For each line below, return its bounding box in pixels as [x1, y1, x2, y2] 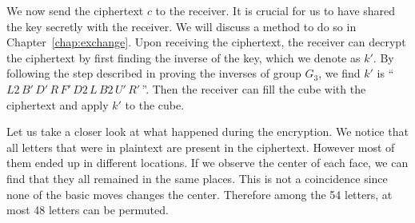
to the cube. [125, 96, 185, 113]
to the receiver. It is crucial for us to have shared [155, 2, 396, 18]
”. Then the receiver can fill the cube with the [142, 80, 366, 97]
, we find [318, 65, 361, 82]
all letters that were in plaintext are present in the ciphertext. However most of [6, 138, 395, 155]
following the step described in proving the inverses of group [6, 65, 301, 82]
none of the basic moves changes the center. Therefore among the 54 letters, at [6, 185, 393, 202]
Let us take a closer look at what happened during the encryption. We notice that [6, 123, 409, 140]
